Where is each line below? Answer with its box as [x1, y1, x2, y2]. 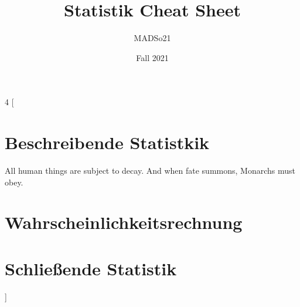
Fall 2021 [136, 51, 169, 63]
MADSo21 [134, 32, 171, 44]
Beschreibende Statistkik [5, 130, 210, 154]
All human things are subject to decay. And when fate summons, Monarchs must [5, 164, 295, 177]
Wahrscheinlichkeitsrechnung [5, 210, 243, 234]
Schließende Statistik [5, 256, 177, 280]
